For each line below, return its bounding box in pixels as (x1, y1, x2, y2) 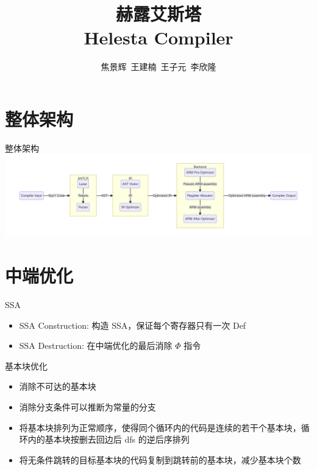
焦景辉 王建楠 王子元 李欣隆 (101, 60, 216, 73)
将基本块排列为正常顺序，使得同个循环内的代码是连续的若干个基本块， (19, 421, 301, 433)
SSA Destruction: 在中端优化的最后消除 (19, 339, 173, 352)
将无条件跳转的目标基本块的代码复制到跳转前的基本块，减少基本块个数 (19, 453, 301, 466)
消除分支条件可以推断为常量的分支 (19, 400, 156, 413)
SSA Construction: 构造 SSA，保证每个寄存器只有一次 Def (19, 318, 246, 331)
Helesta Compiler (84, 25, 233, 50)
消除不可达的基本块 (19, 380, 96, 393)
